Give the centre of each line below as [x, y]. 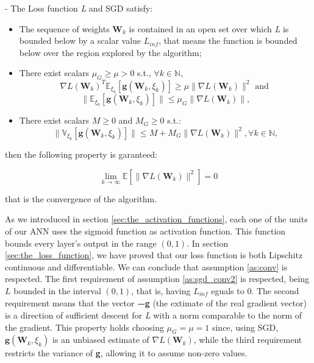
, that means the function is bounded [228, 41]
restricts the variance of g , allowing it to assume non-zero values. [126, 353]
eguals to [228, 290]
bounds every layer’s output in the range [81, 243]
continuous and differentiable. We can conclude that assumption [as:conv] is [146, 266]
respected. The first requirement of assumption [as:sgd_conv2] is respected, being [157, 279]
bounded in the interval [57, 290]
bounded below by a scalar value [80, 41]
